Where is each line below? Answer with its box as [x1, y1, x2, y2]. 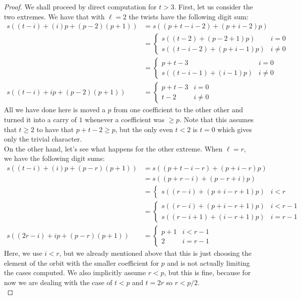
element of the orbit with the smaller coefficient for [4, 257, 159, 268]
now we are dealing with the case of [4, 277, 113, 287]
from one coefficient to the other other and [114, 104, 243, 115]
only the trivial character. [4, 134, 82, 144]
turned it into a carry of [4, 114, 77, 124]
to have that [36, 124, 74, 134]
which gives [217, 124, 252, 134]
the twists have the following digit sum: [128, 11, 248, 21]
